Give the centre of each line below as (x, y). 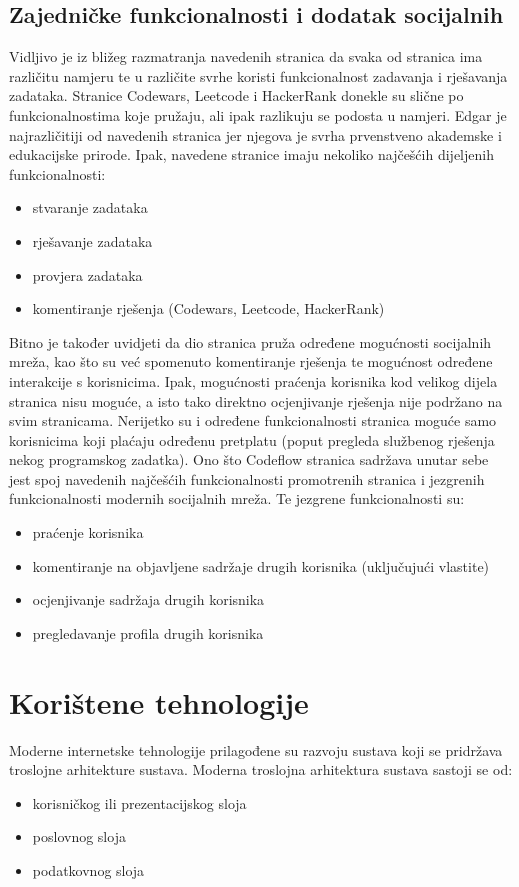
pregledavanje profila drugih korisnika (148, 632)
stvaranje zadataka (90, 207)
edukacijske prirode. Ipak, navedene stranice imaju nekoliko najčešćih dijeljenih (251, 154)
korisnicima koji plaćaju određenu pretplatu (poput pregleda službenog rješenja (252, 439)
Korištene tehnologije (159, 701)
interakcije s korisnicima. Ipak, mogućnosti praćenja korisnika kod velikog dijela (253, 380)
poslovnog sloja (79, 836)
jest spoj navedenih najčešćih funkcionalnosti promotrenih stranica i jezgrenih (247, 478)
